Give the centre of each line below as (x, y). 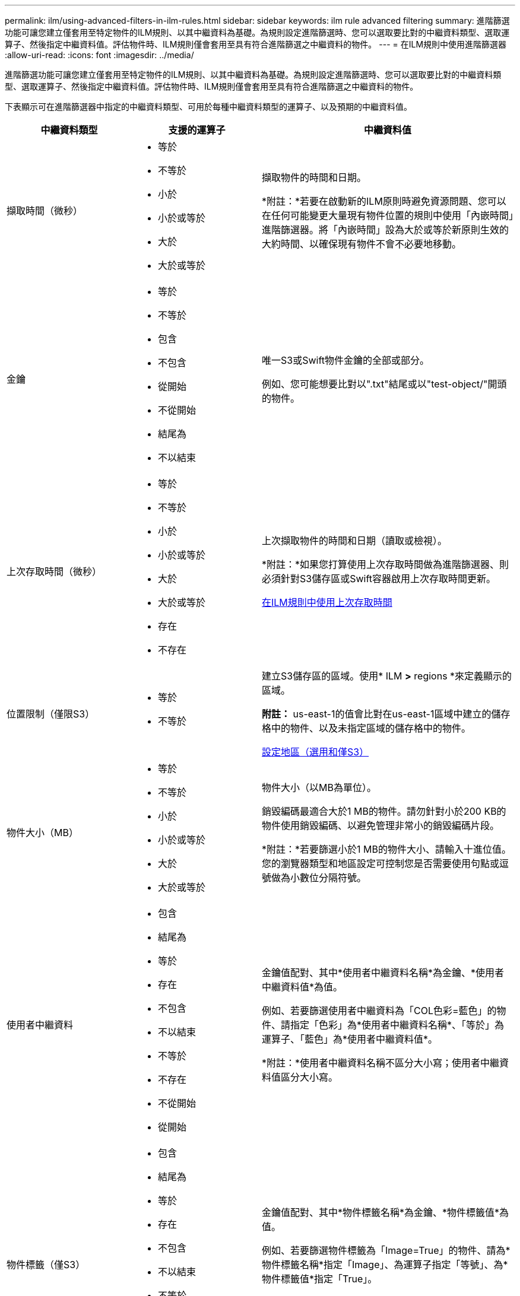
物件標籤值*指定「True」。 (320, 1279)
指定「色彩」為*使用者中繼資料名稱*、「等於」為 (397, 1025)
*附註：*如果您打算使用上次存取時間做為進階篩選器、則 (386, 564)
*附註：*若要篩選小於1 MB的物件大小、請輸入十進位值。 (386, 849)
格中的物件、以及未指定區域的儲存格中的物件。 (367, 728)
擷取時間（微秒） (45, 211)
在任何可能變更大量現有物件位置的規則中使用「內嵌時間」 (388, 215)
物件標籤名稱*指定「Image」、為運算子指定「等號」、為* (385, 1265)
